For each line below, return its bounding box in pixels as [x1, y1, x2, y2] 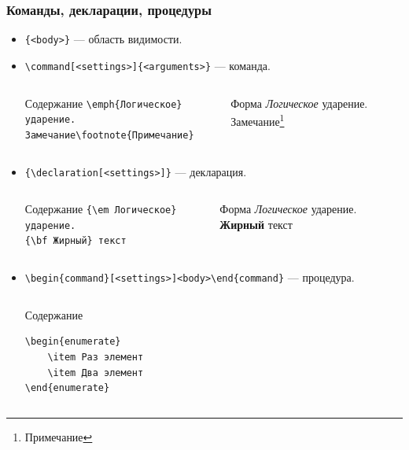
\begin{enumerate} [24, 336, 121, 348]
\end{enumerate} [24, 382, 110, 394]
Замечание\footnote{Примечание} [24, 129, 194, 141]
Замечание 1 [230, 111, 285, 129]
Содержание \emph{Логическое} [24, 94, 182, 111]
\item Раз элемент [47, 351, 144, 363]
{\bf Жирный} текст [24, 235, 127, 247]
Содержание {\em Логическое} [24, 201, 177, 217]
